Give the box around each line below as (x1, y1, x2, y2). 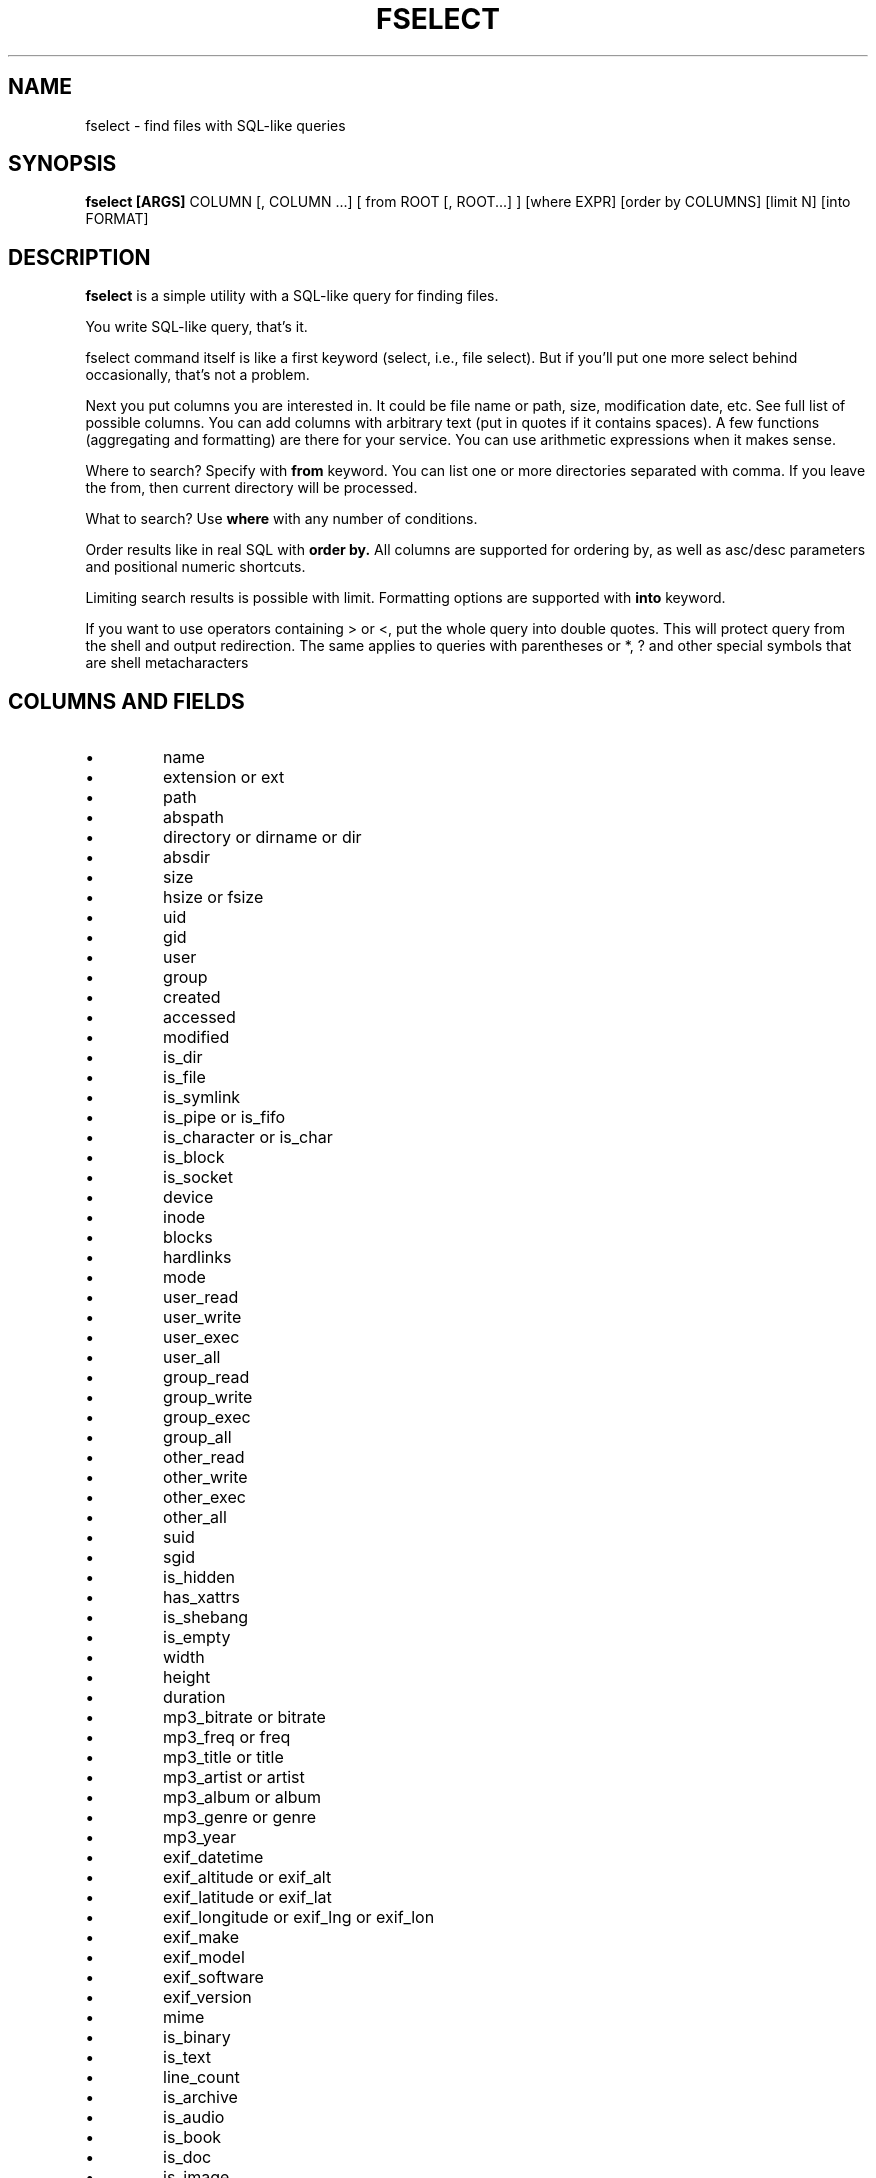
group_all (163, 1427, 232, 1448)
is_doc (163, 2147, 212, 2168)
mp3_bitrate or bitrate (163, 1707, 326, 1728)
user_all (163, 1347, 221, 1368)
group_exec (163, 1407, 251, 1428)
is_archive (163, 2087, 238, 2108)
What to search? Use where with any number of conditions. (85, 510, 478, 528)
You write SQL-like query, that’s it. (85, 318, 308, 336)
